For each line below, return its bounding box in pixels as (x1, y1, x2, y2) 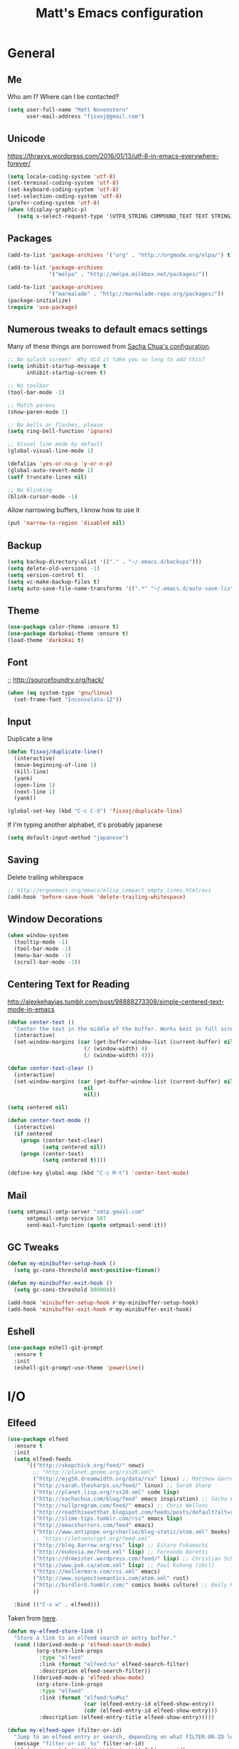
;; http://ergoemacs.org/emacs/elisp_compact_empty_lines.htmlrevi (7, 887, 212, 894)
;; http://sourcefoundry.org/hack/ (7, 675, 105, 684)
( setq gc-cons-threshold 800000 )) (14, 1286, 116, 1293)
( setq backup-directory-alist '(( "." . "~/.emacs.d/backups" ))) (7, 559, 202, 566)
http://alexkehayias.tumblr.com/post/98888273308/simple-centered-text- (7, 997, 225, 1006)
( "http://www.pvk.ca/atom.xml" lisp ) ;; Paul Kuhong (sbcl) (33, 1561, 215, 1569)
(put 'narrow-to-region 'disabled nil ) (7, 519, 126, 527)
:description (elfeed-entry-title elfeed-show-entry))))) (38, 1714, 215, 1721)
